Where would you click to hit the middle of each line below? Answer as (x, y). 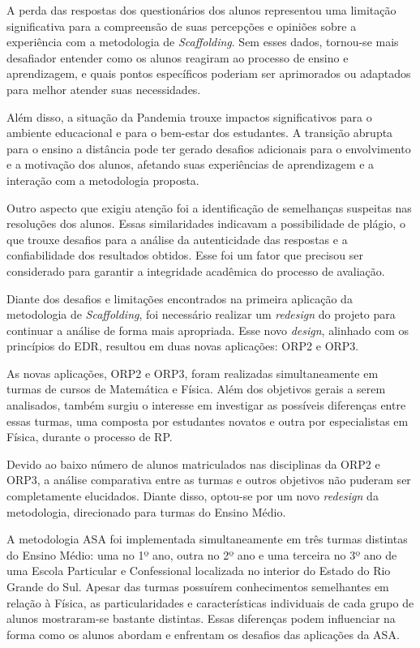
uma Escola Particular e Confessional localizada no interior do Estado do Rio (199, 571)
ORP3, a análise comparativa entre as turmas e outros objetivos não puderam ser (209, 480)
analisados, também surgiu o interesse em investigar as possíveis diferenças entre (206, 405)
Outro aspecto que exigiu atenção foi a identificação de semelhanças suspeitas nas (209, 207)
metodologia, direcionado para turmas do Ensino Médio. (146, 511)
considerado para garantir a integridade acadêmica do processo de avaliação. (196, 270)
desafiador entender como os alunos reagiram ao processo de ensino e (178, 57)
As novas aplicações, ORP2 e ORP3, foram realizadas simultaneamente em (193, 373)
